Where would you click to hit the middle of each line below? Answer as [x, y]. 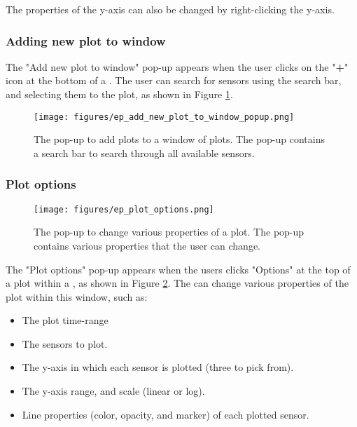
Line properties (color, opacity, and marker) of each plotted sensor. [166, 414]
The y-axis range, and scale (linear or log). [113, 391]
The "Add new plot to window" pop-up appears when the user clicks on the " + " [177, 66]
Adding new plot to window [86, 40]
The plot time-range [65, 320]
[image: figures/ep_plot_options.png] [124, 209]
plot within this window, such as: [77, 296]
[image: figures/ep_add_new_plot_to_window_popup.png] [164, 117]
